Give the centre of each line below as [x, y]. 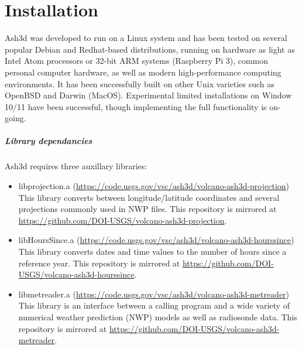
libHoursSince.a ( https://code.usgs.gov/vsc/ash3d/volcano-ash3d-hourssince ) [156, 240]
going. [16, 118]
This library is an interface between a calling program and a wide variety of [154, 305]
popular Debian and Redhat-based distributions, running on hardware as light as [150, 49]
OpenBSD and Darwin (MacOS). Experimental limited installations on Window [148, 95]
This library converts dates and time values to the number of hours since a [152, 251]
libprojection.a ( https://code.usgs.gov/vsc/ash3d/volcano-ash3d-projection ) [154, 186]
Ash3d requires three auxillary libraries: [76, 166]
